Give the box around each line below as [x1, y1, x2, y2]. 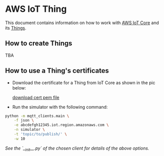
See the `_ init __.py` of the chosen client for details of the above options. [5, 145, 149, 152]
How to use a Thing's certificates [5, 66, 109, 75]
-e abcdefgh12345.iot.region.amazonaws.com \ [14, 123, 109, 127]
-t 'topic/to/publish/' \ [14, 132, 67, 137]
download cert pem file [12, 94, 60, 100]
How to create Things [5, 39, 72, 48]
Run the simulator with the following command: [12, 104, 108, 110]
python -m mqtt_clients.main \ [5, 113, 69, 119]
